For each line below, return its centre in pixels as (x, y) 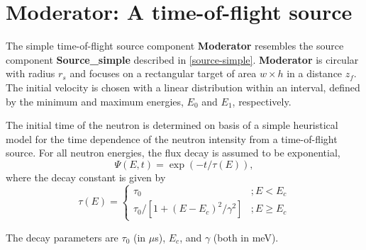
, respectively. (262, 101)
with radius (30, 73)
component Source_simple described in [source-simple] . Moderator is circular (182, 59)
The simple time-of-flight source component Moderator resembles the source (175, 46)
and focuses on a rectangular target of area (163, 73)
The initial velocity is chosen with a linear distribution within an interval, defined (183, 87)
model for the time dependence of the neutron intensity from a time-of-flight (172, 138)
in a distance (315, 73)
